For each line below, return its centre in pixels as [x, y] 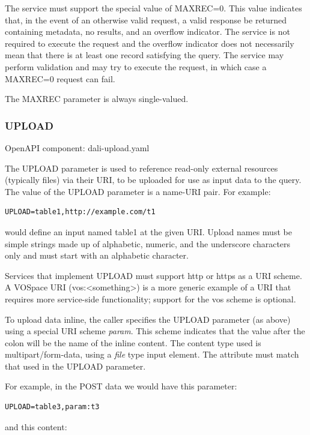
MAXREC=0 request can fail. [60, 78]
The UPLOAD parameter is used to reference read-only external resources [141, 168]
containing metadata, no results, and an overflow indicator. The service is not [147, 31]
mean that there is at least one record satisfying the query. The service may [144, 55]
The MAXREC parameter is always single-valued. [97, 99]
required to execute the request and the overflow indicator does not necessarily [150, 43]
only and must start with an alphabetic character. [97, 255]
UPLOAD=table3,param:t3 [52, 407]
